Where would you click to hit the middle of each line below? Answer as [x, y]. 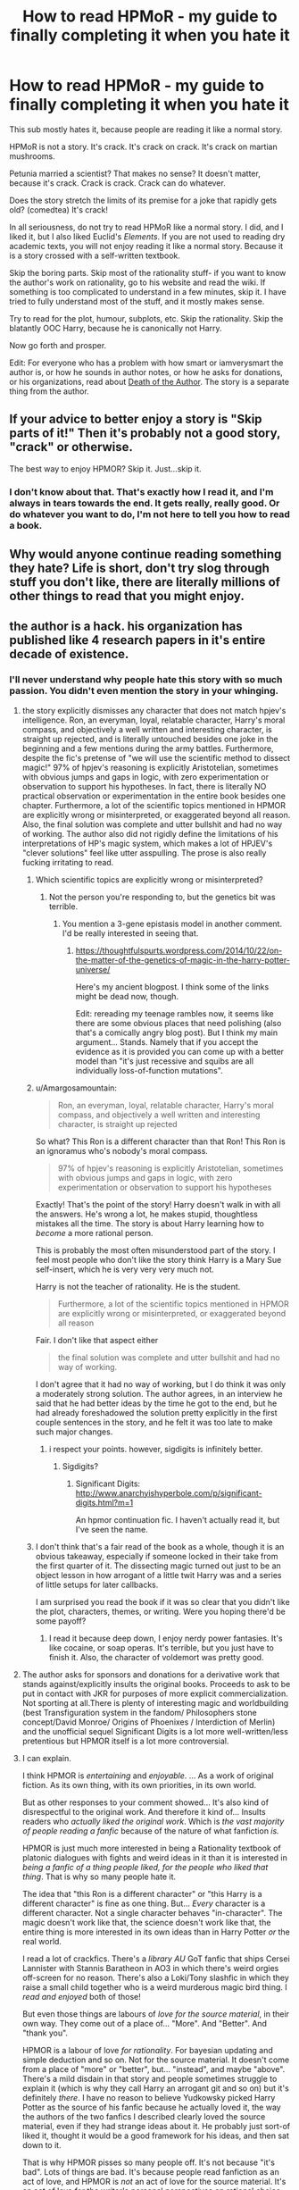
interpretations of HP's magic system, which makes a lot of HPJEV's [147, 843]
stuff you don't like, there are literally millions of [145, 582]
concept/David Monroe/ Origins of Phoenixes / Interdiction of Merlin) [149, 1722]
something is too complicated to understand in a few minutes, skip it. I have [148, 291]
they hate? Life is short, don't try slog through [140, 568]
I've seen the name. [112, 1529]
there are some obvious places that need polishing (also [179, 1023]
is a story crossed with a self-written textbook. [95, 255]
